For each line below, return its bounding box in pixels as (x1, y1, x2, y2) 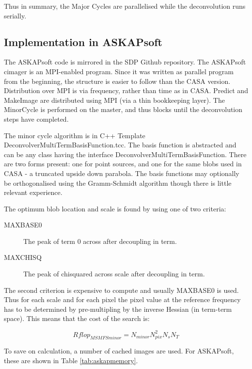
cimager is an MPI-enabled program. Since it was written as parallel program (4, 66, 234, 76)
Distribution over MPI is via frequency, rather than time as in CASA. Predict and (4, 85, 248, 96)
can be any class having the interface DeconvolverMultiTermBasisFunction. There (4, 149, 247, 159)
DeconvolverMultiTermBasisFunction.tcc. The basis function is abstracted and (4, 140, 236, 150)
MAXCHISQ (4, 252, 42, 262)
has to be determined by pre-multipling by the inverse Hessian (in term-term (4, 304, 232, 314)
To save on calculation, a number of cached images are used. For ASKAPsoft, (4, 346, 234, 356)
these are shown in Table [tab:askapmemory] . (4, 355, 138, 365)
